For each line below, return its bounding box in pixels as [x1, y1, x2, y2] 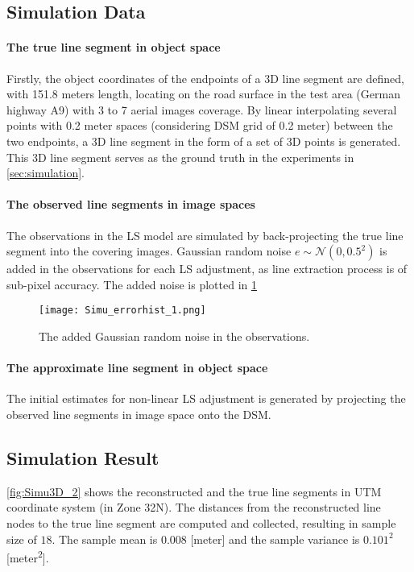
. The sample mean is [52, 530, 158, 547]
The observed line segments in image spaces [6, 196, 255, 213]
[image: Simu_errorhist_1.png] [39, 305, 206, 317]
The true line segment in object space [6, 39, 221, 56]
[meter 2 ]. [6, 547, 49, 566]
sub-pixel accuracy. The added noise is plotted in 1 [6, 276, 257, 292]
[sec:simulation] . [6, 164, 85, 181]
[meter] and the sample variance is [190, 530, 360, 547]
